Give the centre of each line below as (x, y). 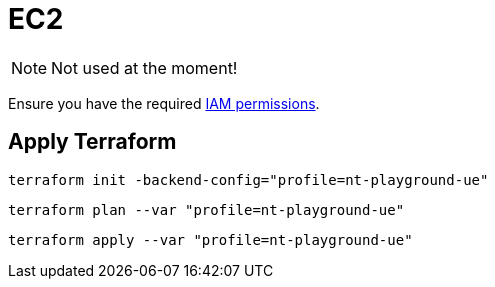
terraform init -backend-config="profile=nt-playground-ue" (248, 179)
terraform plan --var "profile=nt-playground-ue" (206, 209)
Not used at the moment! (144, 67)
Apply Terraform (92, 142)
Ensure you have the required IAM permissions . (164, 103)
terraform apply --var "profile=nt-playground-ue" (210, 239)
